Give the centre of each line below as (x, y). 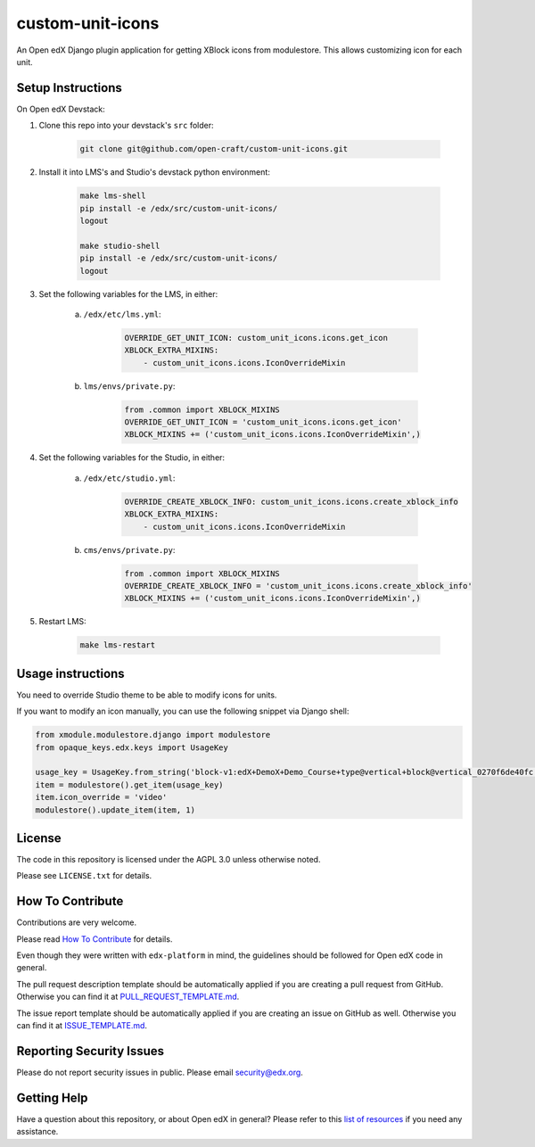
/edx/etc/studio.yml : (129, 478)
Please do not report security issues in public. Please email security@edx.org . (160, 1072)
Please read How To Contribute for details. (95, 939)
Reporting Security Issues (91, 1051)
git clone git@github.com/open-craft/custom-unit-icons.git (214, 149)
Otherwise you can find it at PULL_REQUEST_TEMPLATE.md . (128, 997)
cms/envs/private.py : (129, 549)
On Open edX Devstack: (61, 109)
